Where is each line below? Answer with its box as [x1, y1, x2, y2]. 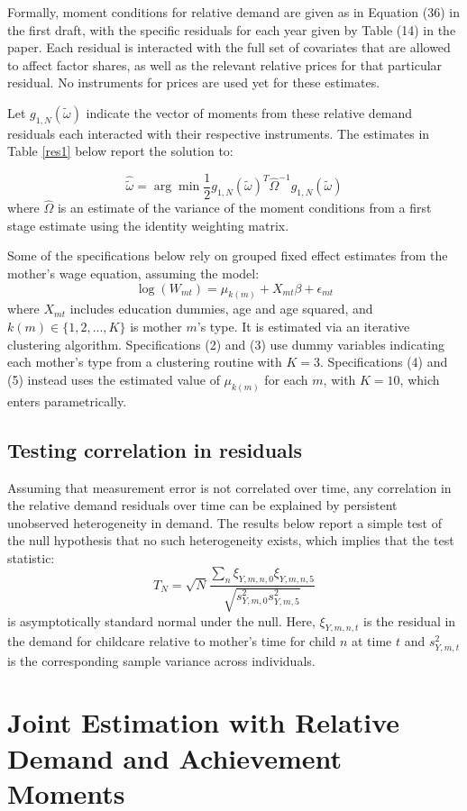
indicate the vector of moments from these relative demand [86, 103, 413, 122]
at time [352, 632, 392, 651]
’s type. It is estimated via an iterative [197, 317, 410, 336]
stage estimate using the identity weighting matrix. [7, 215, 289, 234]
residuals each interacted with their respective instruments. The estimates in [7, 123, 430, 142]
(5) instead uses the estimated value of [7, 369, 220, 388]
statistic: [7, 548, 55, 567]
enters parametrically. [7, 391, 127, 410]
